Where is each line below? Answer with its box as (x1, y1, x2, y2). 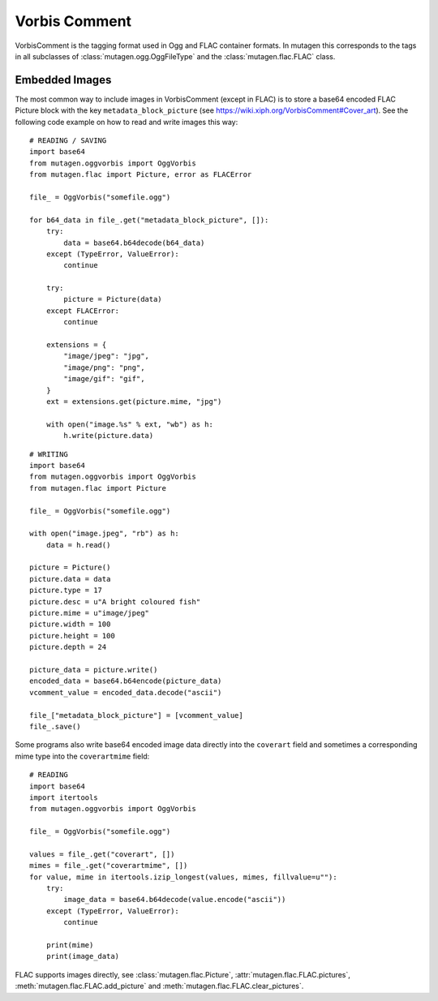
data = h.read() (45, 540, 111, 549)
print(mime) (45, 940, 94, 949)
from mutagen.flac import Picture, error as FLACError (29, 170, 252, 179)
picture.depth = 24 (29, 642, 107, 652)
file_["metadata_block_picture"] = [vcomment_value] (29, 711, 243, 720)
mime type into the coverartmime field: (15, 751, 150, 761)
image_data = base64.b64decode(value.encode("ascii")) (63, 895, 286, 904)
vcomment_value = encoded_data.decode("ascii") (29, 688, 222, 697)
